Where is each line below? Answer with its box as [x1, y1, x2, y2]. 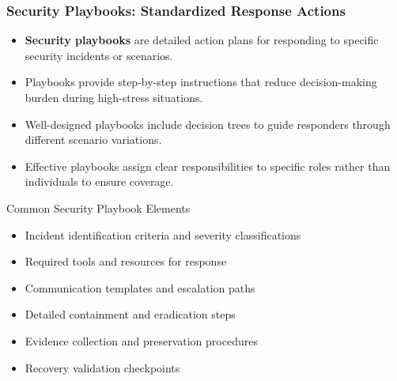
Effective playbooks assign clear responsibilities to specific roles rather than [25, 157, 391, 174]
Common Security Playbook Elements [6, 199, 191, 216]
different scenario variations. [25, 131, 162, 148]
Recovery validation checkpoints [25, 359, 180, 375]
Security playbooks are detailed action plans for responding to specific [25, 32, 379, 48]
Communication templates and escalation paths [25, 279, 255, 296]
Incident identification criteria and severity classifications [25, 226, 301, 243]
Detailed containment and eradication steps [25, 306, 236, 323]
